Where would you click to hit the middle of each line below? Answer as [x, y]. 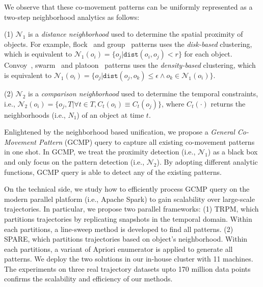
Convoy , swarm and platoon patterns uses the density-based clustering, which [130, 65]
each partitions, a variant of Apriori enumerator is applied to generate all [119, 249]
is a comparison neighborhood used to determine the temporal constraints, [143, 93]
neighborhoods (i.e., [35, 114]
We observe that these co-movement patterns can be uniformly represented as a [128, 7]
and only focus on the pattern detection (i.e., [74, 161]
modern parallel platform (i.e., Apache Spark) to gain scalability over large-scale [129, 199]
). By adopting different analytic [207, 161]
